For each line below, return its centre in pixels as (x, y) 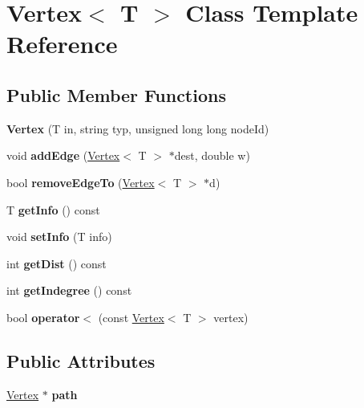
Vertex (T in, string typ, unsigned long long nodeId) (138, 128)
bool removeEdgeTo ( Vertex (81, 182)
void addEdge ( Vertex (63, 155)
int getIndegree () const (69, 290)
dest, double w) (212, 155)
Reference (62, 44)
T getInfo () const (53, 209)
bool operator (43, 317)
